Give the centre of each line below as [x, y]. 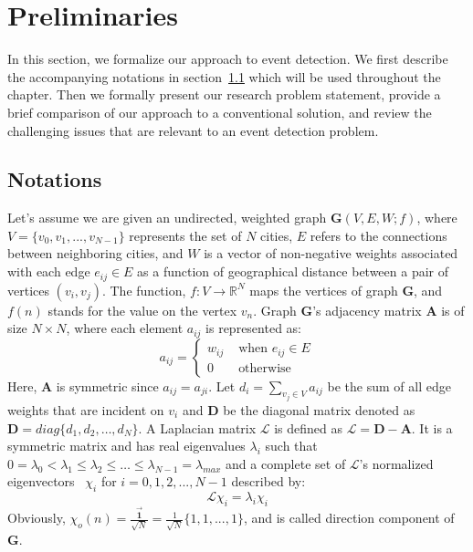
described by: [268, 481]
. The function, [144, 290]
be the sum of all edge [389, 385]
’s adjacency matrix [367, 310]
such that [291, 446]
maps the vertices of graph [324, 290]
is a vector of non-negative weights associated [331, 253]
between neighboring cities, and [95, 253]
